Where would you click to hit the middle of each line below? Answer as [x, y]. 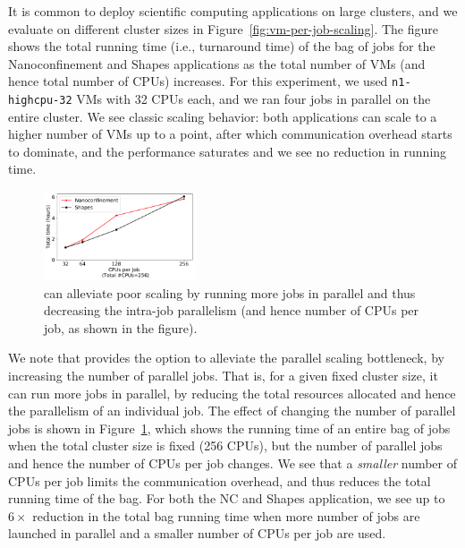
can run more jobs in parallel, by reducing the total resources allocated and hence [232, 393]
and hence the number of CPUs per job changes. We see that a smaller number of [233, 463]
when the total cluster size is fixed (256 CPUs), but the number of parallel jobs [225, 445]
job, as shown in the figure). [121, 327]
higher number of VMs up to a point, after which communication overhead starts [230, 134]
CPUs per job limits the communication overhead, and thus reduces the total [220, 480]
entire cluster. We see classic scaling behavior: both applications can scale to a [223, 116]
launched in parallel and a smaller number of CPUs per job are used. [197, 533]
